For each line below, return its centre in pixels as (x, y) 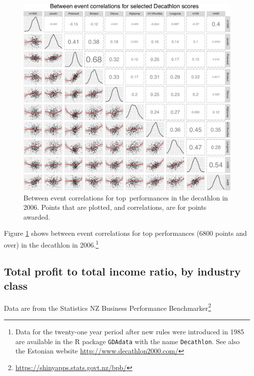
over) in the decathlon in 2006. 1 (51, 244)
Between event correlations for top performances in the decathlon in (126, 197)
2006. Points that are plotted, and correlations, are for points (115, 207)
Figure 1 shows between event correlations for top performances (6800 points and (126, 233)
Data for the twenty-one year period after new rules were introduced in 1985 (130, 331)
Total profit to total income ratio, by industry (122, 271)
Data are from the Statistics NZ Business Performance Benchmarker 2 (108, 307)
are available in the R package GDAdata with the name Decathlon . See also (127, 341)
